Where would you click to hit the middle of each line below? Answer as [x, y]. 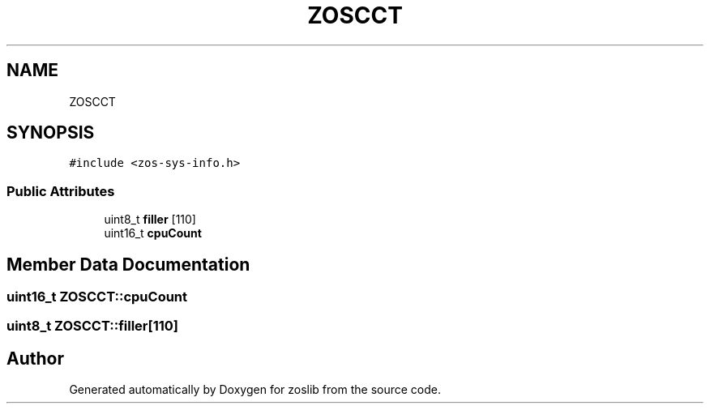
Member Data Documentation [128, 264]
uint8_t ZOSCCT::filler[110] [92, 326]
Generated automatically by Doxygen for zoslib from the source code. [255, 390]
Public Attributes [61, 191]
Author [35, 358]
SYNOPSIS [51, 133]
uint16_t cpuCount [153, 233]
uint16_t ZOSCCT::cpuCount [97, 297]
